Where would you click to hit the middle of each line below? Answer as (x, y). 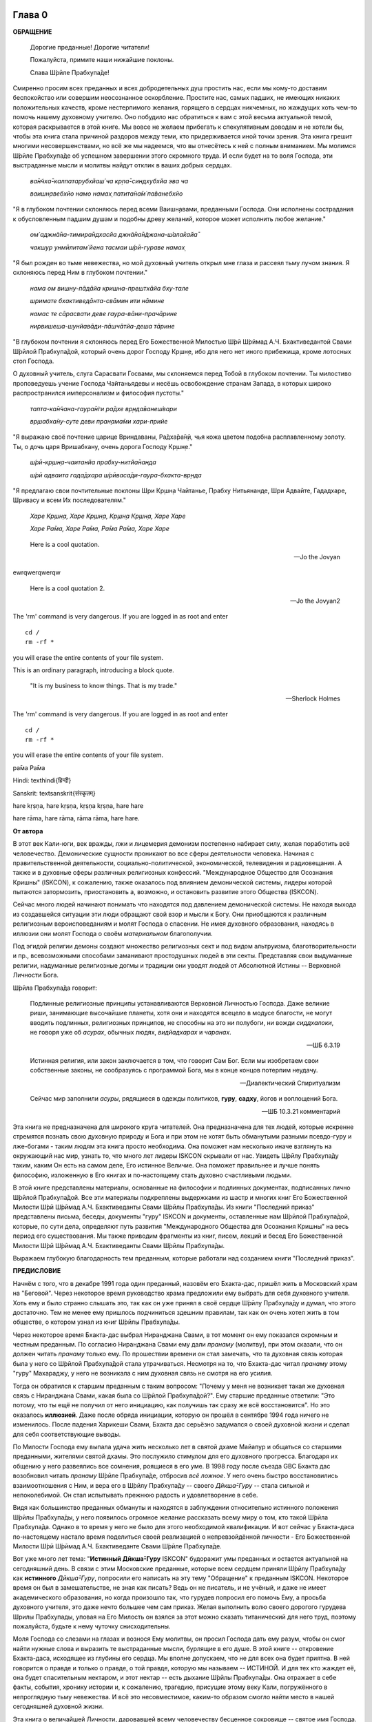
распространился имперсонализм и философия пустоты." (99, 393)
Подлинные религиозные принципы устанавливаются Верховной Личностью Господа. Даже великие (180, 1003)
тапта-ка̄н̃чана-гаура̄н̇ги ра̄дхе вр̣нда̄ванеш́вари (103, 408)
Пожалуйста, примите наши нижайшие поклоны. (102, 60)
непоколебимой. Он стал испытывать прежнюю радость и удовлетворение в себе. (135, 1495)
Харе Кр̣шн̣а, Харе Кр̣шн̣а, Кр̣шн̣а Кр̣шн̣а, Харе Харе (108, 516)
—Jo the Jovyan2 (315, 601)
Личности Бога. (35, 975)
